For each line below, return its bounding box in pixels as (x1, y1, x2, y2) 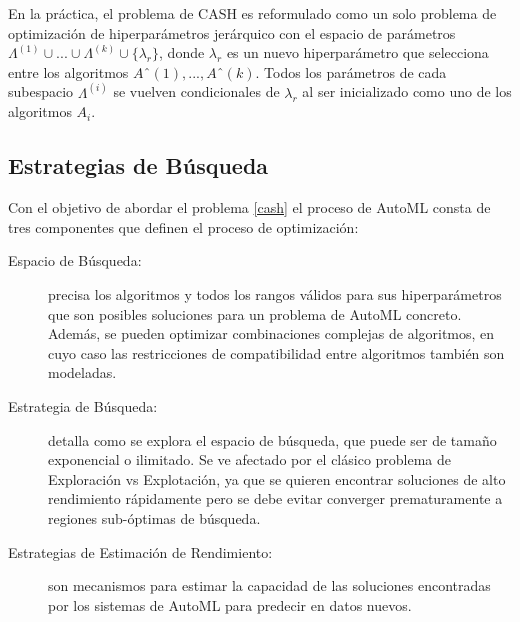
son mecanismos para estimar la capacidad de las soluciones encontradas (48, 575, 491, 596)
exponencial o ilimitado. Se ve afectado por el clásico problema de (48, 449, 452, 470)
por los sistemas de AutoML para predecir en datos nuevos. (48, 594, 412, 615)
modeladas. (48, 362, 117, 383)
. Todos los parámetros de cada (255, 61, 447, 82)
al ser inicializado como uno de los (302, 81, 512, 102)
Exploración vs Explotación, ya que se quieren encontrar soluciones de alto (48, 468, 506, 489)
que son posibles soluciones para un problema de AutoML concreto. (48, 303, 462, 324)
